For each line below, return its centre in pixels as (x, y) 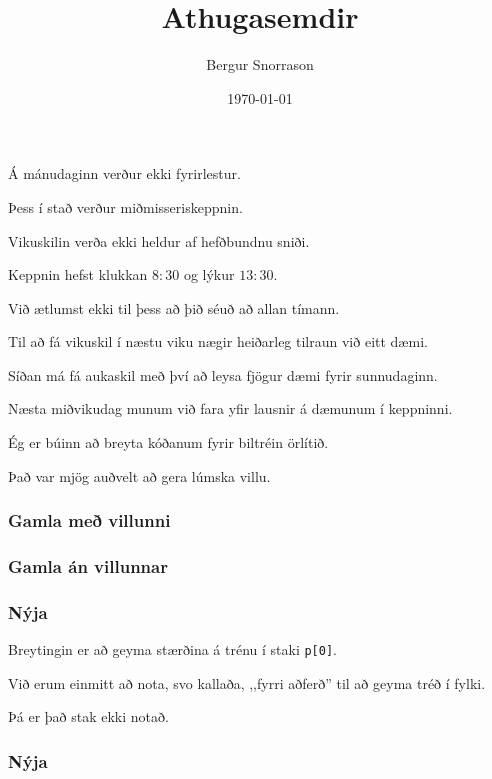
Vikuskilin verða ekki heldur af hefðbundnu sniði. (159, 240)
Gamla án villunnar (88, 566)
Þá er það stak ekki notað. (88, 716)
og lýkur (209, 274)
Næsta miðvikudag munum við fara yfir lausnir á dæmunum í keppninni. (230, 408)
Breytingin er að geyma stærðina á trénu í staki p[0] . (172, 649)
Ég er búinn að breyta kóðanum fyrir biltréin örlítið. (168, 442)
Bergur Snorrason (260, 64)
